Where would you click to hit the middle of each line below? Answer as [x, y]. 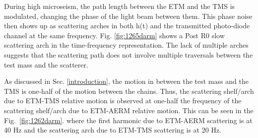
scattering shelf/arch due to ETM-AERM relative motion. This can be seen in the [129, 110]
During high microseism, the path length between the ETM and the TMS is [120, 6]
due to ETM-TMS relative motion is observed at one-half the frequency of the [123, 101]
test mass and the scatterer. [46, 64]
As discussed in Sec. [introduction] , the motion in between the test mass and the [126, 81]
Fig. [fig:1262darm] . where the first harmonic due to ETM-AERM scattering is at [128, 120]
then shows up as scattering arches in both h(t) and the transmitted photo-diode [127, 26]
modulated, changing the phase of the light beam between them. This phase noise [128, 16]
